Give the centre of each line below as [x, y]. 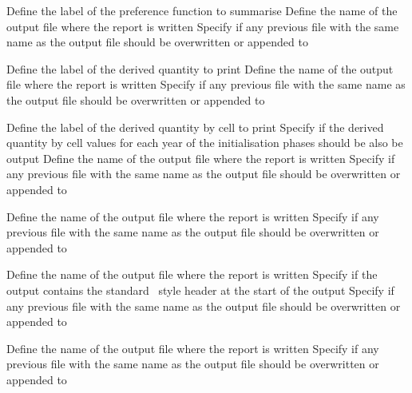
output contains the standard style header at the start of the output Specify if [200, 290]
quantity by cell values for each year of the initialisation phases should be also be [205, 143]
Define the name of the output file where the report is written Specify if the [192, 274]
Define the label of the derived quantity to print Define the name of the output [200, 68]
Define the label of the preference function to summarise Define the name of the [202, 10]
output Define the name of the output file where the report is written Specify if [201, 158]
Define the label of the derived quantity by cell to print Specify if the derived [195, 127]
